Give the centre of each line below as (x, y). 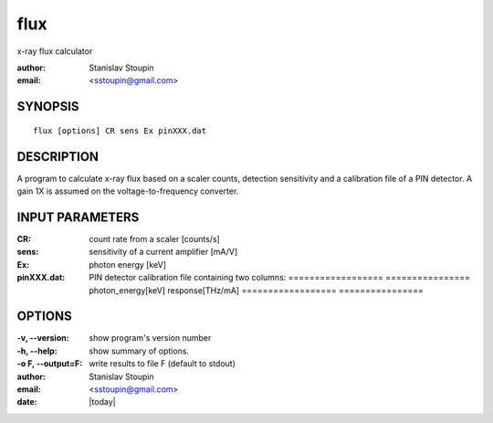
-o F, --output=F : (50, 364)
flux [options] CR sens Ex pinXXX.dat (120, 131)
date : (27, 402)
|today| (102, 402)
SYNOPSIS (48, 106)
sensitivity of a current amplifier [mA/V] (163, 252)
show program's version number (150, 338)
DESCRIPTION (58, 157)
